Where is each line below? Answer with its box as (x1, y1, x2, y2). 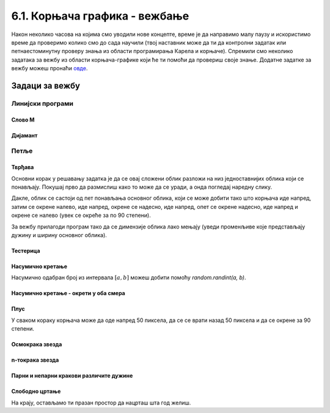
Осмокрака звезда (11, 341, 62, 348)
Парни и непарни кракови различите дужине (11, 372, 133, 379)
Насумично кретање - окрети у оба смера (11, 290, 125, 297)
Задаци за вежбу (11, 80, 81, 91)
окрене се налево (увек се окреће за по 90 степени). (11, 211, 151, 219)
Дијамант (11, 131, 38, 139)
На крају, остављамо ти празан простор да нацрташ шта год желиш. (11, 399, 191, 406)
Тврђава (11, 164, 34, 171)
